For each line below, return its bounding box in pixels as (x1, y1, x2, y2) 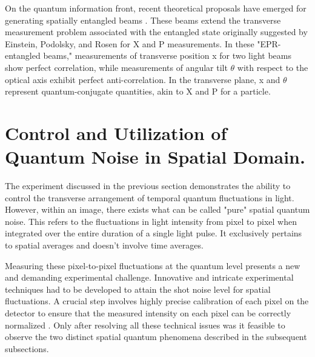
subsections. (5, 342, 49, 355)
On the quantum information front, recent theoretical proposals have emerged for (5, 2, 307, 14)
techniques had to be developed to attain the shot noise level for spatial (5, 282, 271, 295)
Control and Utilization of (5, 120, 227, 145)
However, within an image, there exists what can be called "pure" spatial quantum (5, 203, 310, 216)
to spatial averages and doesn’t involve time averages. (5, 239, 204, 252)
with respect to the (237, 61, 308, 73)
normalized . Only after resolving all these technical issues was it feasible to (5, 318, 285, 331)
